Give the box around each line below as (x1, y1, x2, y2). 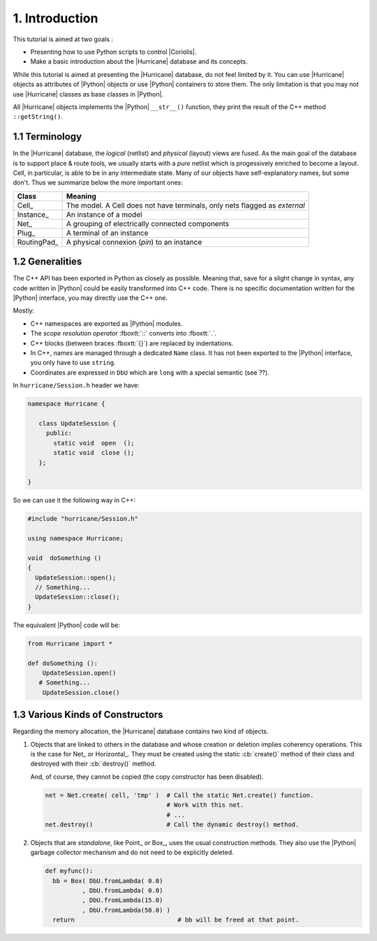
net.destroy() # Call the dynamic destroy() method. (45, 820, 300, 828)
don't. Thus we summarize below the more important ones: (13, 178, 183, 187)
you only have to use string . (30, 359, 116, 367)
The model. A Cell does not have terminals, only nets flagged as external (66, 200, 305, 210)
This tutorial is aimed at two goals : (13, 35, 114, 43)
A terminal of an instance (66, 228, 149, 238)
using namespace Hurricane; (27, 535, 124, 543)
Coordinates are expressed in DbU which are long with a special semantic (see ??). (30, 368, 269, 377)
